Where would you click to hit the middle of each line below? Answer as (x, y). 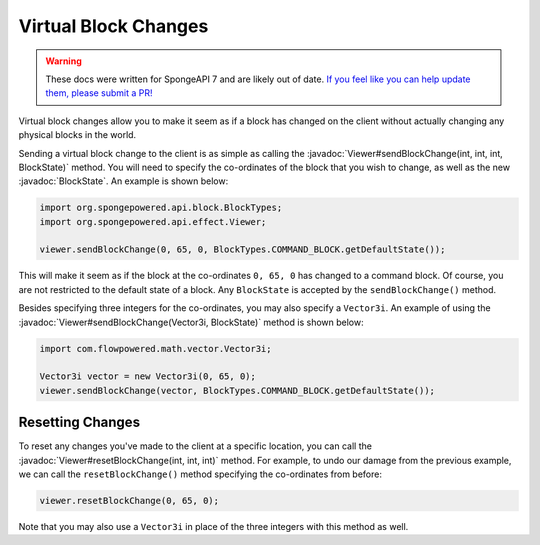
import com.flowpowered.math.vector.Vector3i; (155, 348)
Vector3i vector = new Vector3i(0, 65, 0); (148, 376)
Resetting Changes (79, 422)
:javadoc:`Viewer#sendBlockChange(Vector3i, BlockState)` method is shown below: (191, 322)
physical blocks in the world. (77, 135)
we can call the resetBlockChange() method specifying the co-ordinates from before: (200, 474)
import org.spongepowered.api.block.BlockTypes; (161, 208)
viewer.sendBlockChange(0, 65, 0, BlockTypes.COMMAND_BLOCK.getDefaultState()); (242, 249)
